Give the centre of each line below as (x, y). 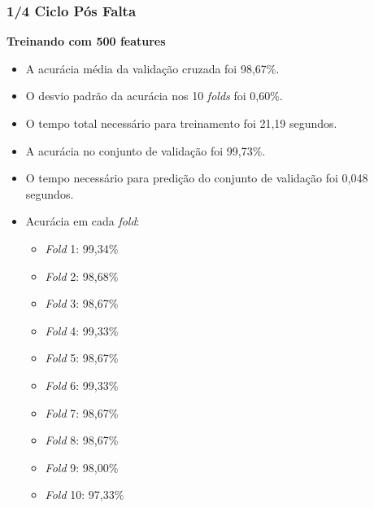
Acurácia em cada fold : (83, 221)
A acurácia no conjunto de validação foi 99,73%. (146, 150)
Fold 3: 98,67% (82, 303)
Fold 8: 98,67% (82, 440)
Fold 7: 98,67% (82, 412)
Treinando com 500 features (86, 41)
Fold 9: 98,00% (82, 467)
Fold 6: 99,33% (82, 385)
